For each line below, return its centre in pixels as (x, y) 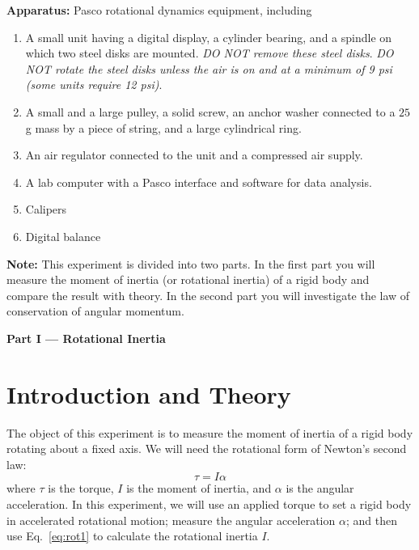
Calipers (46, 209)
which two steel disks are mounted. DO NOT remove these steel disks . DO (209, 53)
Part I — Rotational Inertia (86, 338)
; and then (371, 520)
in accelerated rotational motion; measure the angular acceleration (171, 520)
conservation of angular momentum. (95, 311)
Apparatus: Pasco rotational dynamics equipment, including (159, 10)
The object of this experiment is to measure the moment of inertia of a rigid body (210, 432)
